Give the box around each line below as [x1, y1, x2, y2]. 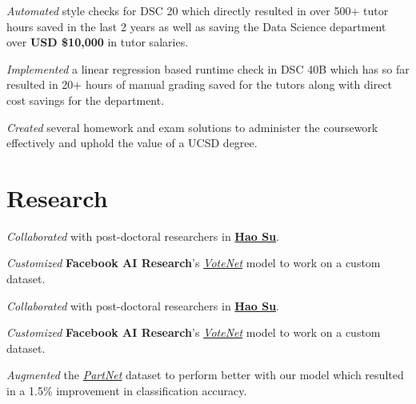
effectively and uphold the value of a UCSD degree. [6, 134, 258, 151]
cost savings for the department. [6, 91, 165, 108]
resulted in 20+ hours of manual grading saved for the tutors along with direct [6, 76, 393, 93]
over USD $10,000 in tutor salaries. [6, 34, 189, 50]
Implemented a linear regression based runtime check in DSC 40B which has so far [6, 60, 410, 77]
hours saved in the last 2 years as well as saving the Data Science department [6, 18, 386, 34]
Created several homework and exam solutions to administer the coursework [6, 118, 378, 135]
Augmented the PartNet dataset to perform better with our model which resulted [6, 366, 404, 383]
